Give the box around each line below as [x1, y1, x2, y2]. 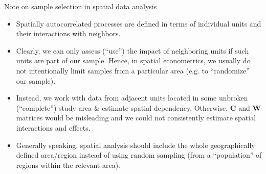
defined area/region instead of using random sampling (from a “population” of [16, 150, 262, 160]
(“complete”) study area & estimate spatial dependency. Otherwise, [16, 102, 228, 113]
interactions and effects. [16, 122, 91, 133]
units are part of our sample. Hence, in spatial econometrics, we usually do [16, 55, 251, 66]
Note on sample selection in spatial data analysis [4, 1, 157, 11]
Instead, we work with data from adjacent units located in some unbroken [16, 92, 248, 103]
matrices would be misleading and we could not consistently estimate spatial [16, 112, 256, 123]
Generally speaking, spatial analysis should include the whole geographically [16, 139, 255, 150]
